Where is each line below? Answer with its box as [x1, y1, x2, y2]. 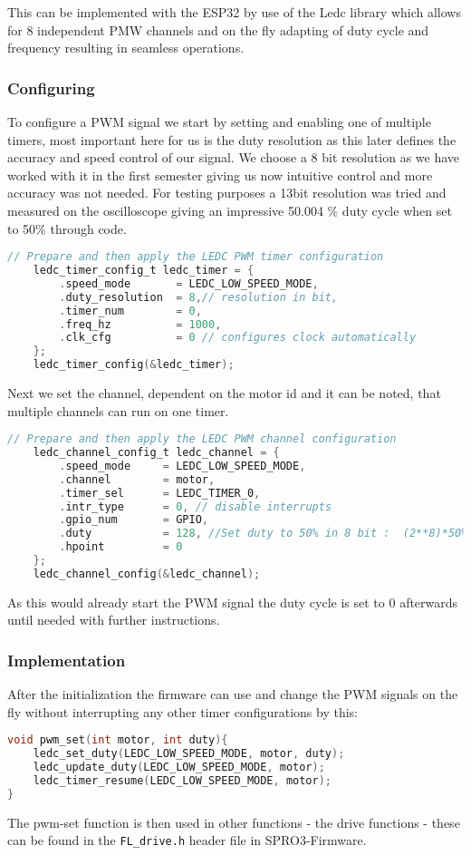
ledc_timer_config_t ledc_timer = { [33, 264, 255, 277]
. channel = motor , [59, 472, 216, 486]
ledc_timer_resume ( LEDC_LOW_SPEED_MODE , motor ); [33, 774, 332, 788]
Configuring [7, 76, 95, 99]
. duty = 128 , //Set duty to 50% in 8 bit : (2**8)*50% [59, 527, 468, 540]
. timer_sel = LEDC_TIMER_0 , [59, 486, 261, 500]
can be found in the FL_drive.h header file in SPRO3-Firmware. [7, 831, 367, 850]
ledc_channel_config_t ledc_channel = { [33, 446, 280, 460]
